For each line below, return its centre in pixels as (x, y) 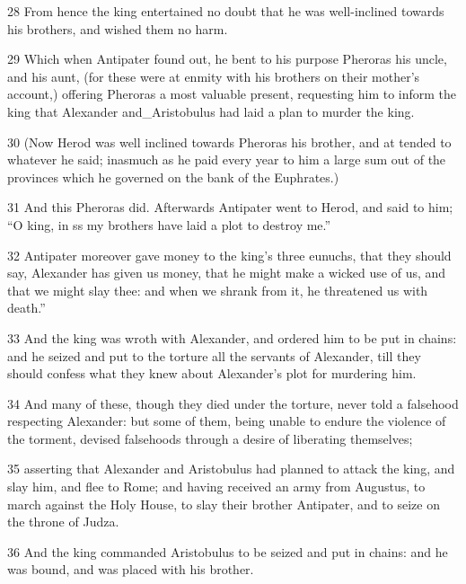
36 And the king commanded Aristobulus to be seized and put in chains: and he (228, 551)
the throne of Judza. (63, 522)
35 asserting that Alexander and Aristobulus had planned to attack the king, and (231, 469)
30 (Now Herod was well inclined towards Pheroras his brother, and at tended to (229, 142)
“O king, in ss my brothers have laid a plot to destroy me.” (169, 224)
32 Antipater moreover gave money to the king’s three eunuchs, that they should (229, 255)
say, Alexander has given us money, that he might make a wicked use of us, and (227, 273)
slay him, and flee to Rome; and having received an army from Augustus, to (216, 487)
